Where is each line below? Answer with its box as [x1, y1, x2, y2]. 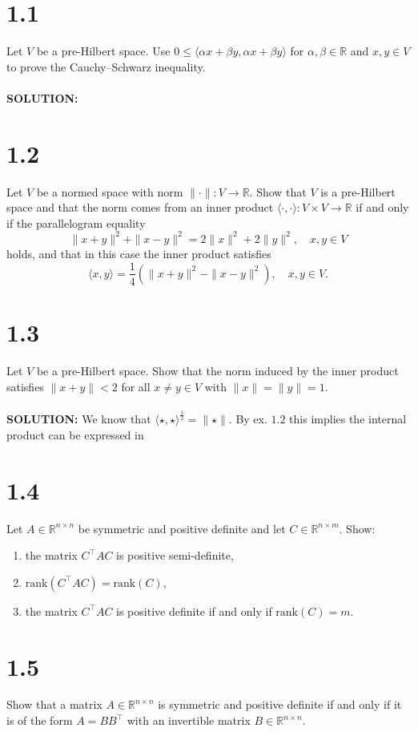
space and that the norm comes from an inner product [6, 199, 274, 216]
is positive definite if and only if [116, 602, 272, 619]
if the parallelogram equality [6, 214, 146, 231]
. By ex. [228, 410, 267, 427]
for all [121, 378, 151, 394]
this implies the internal [289, 410, 407, 427]
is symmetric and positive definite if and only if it [158, 696, 402, 713]
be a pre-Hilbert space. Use [36, 42, 171, 59]
